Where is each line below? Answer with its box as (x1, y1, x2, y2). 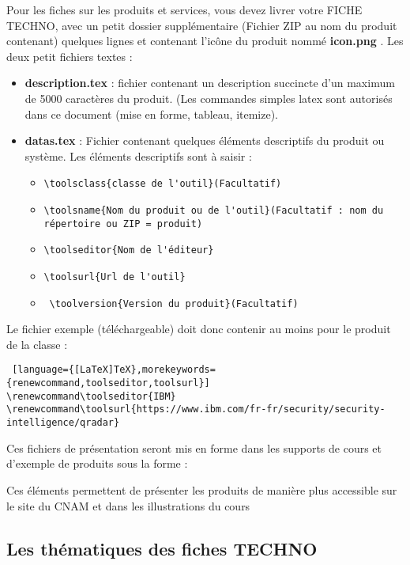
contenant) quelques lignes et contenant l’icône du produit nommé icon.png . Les (6, 32, 404, 49)
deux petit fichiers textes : (6, 47, 133, 64)
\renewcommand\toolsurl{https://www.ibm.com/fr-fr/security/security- (6, 404, 386, 415)
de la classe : (6, 336, 68, 352)
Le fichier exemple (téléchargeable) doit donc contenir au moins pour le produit (6, 320, 391, 337)
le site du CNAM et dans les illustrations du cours (6, 497, 250, 514)
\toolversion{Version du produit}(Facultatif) (49, 298, 299, 309)
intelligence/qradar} (6, 417, 120, 429)
